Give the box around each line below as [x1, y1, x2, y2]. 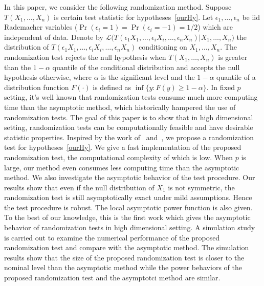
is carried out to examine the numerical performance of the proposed [4, 232, 220, 243]
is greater [218, 51, 248, 62]
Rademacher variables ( [4, 21, 78, 32]
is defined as [93, 81, 131, 92]
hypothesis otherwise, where [4, 72, 92, 82]
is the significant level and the [101, 72, 195, 82]
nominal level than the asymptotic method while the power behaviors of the [4, 262, 242, 273]
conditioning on [138, 41, 187, 52]
